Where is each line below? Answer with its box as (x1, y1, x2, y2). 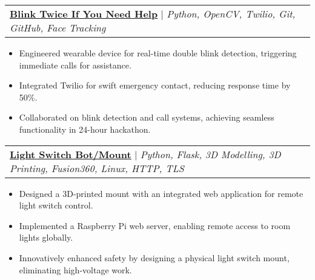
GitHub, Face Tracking (10, 21, 106, 35)
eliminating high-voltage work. (19, 263, 132, 276)
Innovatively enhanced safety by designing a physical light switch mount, (19, 251, 290, 264)
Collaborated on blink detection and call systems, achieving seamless (19, 111, 274, 124)
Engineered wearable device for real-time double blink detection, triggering (19, 47, 297, 59)
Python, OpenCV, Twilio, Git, (167, 7, 296, 21)
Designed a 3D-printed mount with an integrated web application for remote (19, 187, 303, 199)
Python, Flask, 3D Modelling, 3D (140, 147, 281, 161)
